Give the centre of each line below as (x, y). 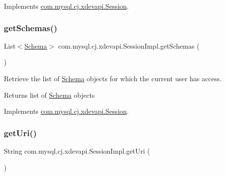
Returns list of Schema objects (49, 95)
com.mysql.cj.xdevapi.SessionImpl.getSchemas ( (129, 45)
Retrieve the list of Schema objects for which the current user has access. (113, 78)
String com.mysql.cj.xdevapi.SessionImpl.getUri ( (77, 151)
